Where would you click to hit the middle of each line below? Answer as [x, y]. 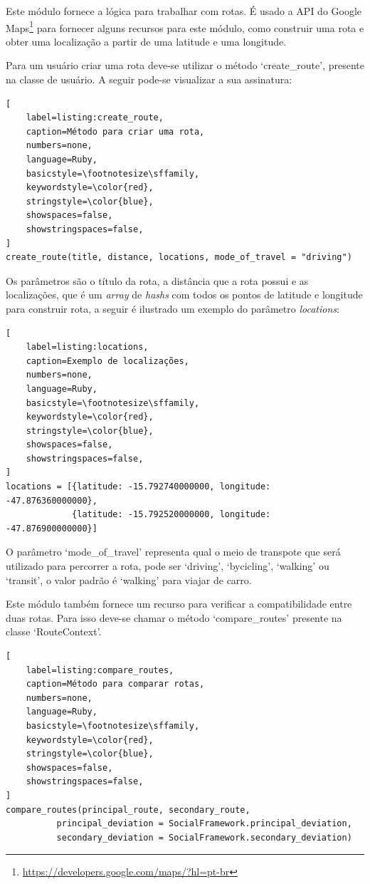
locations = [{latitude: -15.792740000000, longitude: [138, 487]
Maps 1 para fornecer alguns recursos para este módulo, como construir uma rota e [185, 26]
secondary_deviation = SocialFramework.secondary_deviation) [204, 837]
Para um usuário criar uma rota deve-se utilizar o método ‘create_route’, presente [185, 65]
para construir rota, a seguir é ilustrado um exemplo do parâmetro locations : [173, 308]
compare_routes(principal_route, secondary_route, [128, 810]
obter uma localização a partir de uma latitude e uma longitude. [146, 41]
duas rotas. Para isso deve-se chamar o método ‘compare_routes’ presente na [174, 617]
